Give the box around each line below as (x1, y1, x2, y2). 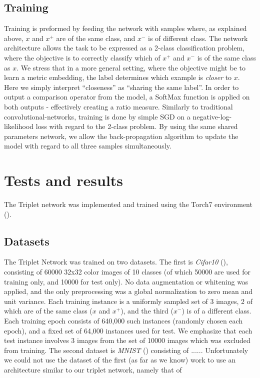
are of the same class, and (56, 32, 135, 43)
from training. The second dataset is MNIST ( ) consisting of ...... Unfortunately (4, 344, 248, 355)
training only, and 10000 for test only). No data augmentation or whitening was (4, 276, 248, 286)
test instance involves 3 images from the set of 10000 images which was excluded (4, 335, 250, 345)
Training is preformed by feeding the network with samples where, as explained (4, 23, 247, 33)
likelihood (4, 121, 34, 131)
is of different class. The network (148, 32, 248, 43)
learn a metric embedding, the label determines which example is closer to (4, 72, 232, 82)
